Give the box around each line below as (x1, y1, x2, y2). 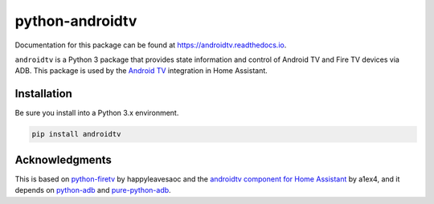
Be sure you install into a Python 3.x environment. (14, 108, 179, 118)
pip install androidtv (31, 129, 121, 139)
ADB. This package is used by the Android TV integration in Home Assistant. (14, 66, 268, 75)
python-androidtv (14, 12, 137, 30)
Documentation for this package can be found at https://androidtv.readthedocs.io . (14, 40, 287, 50)
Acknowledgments (14, 153, 113, 166)
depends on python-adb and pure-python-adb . (14, 186, 172, 195)
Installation (14, 87, 72, 100)
